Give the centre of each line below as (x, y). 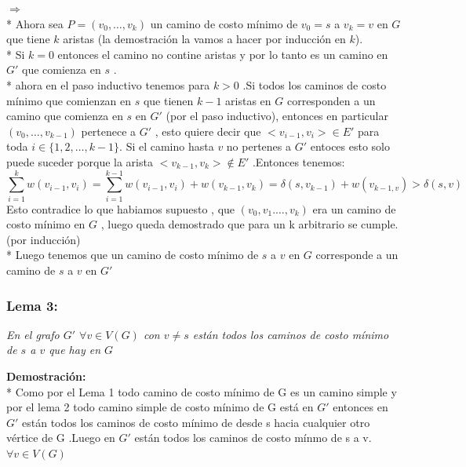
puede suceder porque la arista (80, 161)
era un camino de (354, 208)
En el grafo (33, 334)
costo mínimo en (46, 224)
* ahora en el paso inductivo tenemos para (108, 84)
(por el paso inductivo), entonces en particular (277, 116)
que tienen (168, 100)
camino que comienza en (65, 116)
